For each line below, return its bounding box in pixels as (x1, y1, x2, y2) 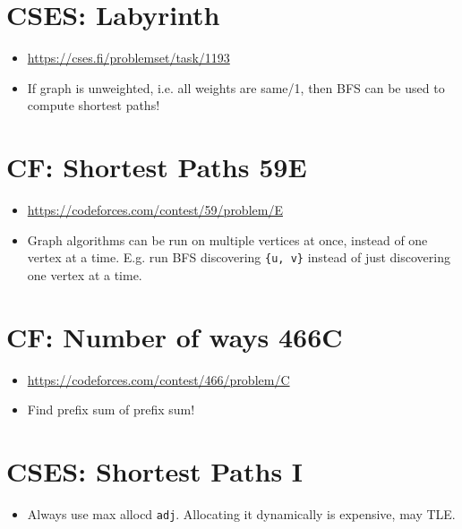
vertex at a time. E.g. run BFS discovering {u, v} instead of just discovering (27, 248, 450, 267)
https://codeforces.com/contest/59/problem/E (27, 201, 283, 219)
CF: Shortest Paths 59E (6, 149, 307, 185)
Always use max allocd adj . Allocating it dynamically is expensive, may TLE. (27, 504, 456, 523)
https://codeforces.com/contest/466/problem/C (27, 370, 290, 388)
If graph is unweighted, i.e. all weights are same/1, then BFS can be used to (27, 78, 445, 97)
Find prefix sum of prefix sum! (27, 400, 195, 419)
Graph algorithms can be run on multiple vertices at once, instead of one (27, 230, 428, 249)
